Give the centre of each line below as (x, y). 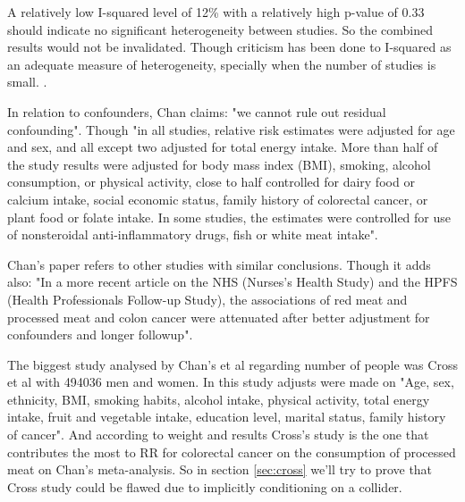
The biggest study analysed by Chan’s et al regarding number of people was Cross (232, 364)
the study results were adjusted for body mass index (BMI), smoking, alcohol (219, 164)
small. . (27, 82)
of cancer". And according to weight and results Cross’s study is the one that (218, 435)
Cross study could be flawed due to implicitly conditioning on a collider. (205, 486)
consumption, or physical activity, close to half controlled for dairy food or (211, 182)
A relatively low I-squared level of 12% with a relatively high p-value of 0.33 (216, 12)
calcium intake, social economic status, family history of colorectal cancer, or (218, 199)
